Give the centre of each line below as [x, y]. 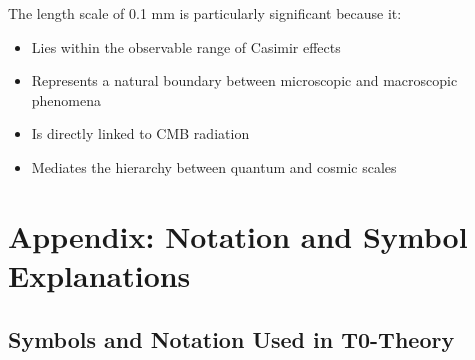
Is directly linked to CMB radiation [140, 133]
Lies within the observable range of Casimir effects [186, 46]
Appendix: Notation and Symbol [238, 235]
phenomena [66, 99]
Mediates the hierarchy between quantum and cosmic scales [214, 166]
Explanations [99, 274]
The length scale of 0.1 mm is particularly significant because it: [205, 13]
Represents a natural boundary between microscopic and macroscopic [244, 80]
